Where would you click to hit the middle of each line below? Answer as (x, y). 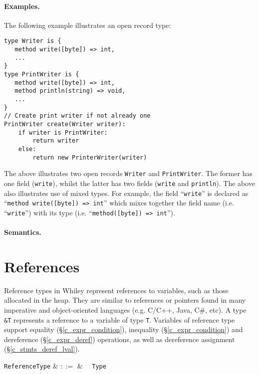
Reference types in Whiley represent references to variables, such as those (116, 290)
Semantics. (23, 232)
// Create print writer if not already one (77, 116)
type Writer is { (33, 41)
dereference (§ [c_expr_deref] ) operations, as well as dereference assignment (120, 339)
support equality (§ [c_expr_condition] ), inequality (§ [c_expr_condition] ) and (124, 329)
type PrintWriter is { (42, 75)
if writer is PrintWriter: (63, 132)
